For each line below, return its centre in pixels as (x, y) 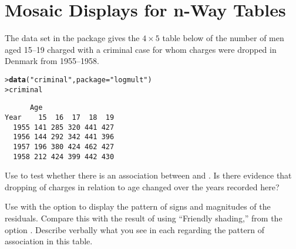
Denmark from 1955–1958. (52, 61)
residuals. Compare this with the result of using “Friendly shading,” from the (144, 218)
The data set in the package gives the (72, 38)
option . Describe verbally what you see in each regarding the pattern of (134, 229)
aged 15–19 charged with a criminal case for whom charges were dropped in (141, 49)
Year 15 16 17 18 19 (60, 117)
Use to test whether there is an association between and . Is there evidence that (148, 175)
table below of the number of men (223, 38)
